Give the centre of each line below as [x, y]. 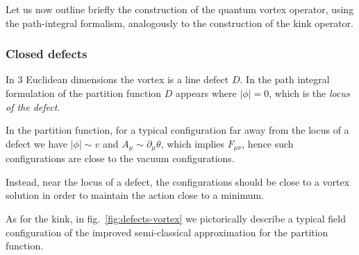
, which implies [193, 143]
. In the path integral [285, 79]
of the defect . [33, 106]
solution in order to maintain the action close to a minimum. [135, 195]
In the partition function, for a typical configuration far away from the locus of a [177, 130]
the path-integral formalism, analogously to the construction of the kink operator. [179, 23]
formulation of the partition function [84, 93]
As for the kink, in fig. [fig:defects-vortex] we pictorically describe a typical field [176, 219]
